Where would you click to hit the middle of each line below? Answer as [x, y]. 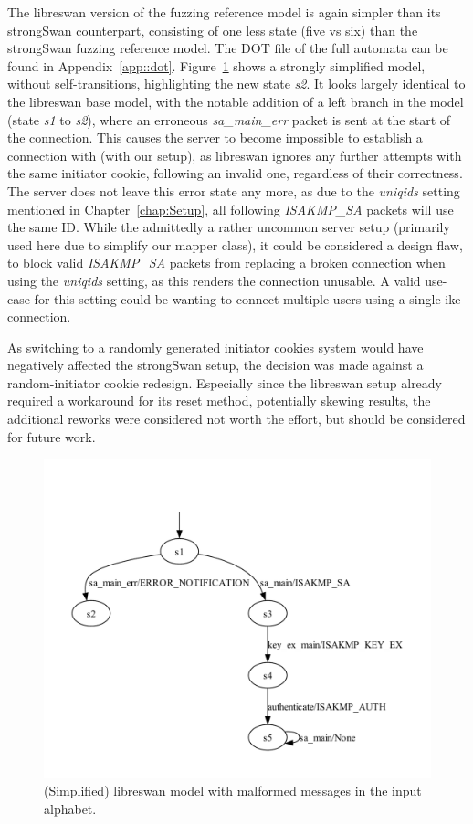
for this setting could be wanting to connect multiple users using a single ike [247, 298]
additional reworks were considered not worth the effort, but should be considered [236, 419]
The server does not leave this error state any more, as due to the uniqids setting [234, 190]
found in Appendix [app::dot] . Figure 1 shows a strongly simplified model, [216, 65]
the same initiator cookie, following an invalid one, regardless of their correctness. [235, 173]
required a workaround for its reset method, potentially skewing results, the [219, 401]
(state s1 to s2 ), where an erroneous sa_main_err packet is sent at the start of [229, 119]
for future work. [52, 436]
